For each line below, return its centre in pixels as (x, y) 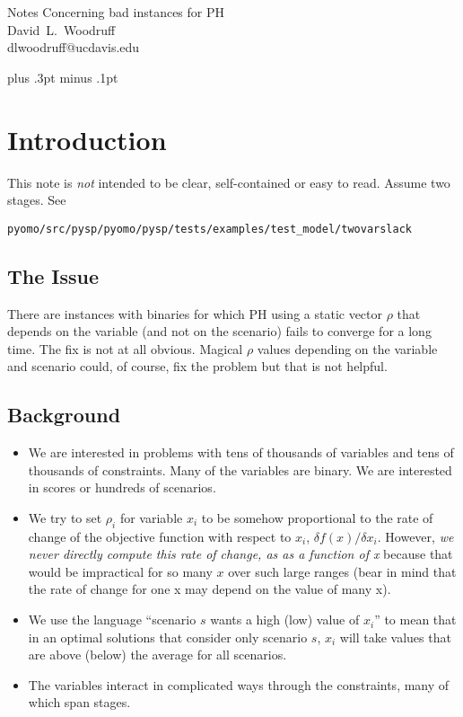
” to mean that (415, 620)
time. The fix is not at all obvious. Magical (125, 348)
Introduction (87, 139)
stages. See (37, 200)
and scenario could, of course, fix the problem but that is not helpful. (197, 366)
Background (64, 415)
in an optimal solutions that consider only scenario (168, 637)
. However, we (415, 536)
